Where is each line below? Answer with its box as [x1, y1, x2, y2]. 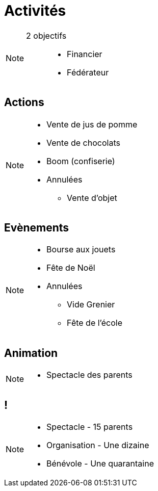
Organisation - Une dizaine [46, 440, 149, 451]
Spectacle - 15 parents [46, 422, 133, 432]
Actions [4, 96, 44, 109]
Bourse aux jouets [46, 244, 116, 255]
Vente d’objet [67, 192, 117, 203]
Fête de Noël [46, 263, 95, 273]
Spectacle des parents [46, 370, 133, 380]
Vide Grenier [67, 299, 115, 310]
